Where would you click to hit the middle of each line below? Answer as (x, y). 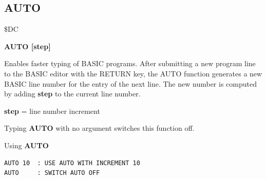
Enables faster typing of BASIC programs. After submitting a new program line (130, 63)
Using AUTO (26, 145)
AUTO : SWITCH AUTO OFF (52, 173)
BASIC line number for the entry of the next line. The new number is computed (130, 83)
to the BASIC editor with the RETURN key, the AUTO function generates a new (133, 73)
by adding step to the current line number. (72, 94)
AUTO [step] (27, 46)
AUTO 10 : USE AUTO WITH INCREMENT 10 (72, 163)
